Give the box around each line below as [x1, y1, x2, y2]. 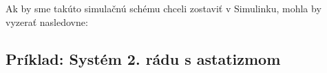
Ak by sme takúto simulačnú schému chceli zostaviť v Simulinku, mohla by [6, 1, 321, 15]
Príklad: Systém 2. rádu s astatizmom [6, 48, 281, 69]
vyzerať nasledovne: [6, 14, 88, 29]
